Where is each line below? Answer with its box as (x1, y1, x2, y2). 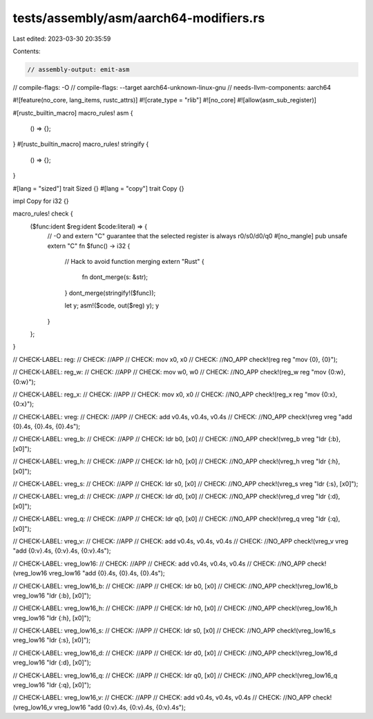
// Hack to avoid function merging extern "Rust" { (64, 257, 205, 265)
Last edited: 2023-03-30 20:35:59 (12, 35, 111, 43)
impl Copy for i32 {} (12, 197, 69, 205)
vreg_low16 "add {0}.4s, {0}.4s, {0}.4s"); (48, 569, 165, 577)
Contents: (12, 47, 41, 55)
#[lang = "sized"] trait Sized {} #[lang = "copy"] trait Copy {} (12, 184, 184, 193)
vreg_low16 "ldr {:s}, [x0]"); (12, 636, 91, 644)
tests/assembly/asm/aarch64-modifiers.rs (12, 10, 265, 26)
